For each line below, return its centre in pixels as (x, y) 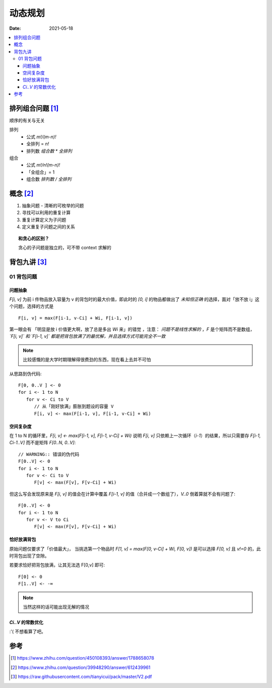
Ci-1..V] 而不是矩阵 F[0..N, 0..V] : (43, 443)
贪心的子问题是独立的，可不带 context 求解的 (65, 247)
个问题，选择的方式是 (31, 306)
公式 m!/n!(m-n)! (43, 165)
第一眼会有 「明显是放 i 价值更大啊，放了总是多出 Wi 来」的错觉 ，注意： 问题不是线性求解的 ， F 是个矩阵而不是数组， (132, 329)
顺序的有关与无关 (27, 120)
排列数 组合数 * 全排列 (49, 151)
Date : (15, 28)
